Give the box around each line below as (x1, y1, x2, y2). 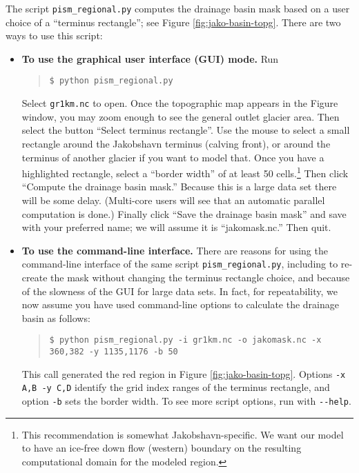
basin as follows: (21, 310, 90, 325)
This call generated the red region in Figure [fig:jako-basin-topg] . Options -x (21, 366, 346, 381)
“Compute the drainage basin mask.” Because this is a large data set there (21, 179, 337, 194)
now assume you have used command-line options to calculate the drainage (21, 297, 339, 312)
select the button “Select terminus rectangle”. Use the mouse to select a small (21, 123, 350, 137)
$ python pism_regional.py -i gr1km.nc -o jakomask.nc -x (49, 335, 322, 345)
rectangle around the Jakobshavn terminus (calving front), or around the (21, 136, 331, 150)
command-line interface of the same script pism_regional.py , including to (21, 256, 338, 271)
